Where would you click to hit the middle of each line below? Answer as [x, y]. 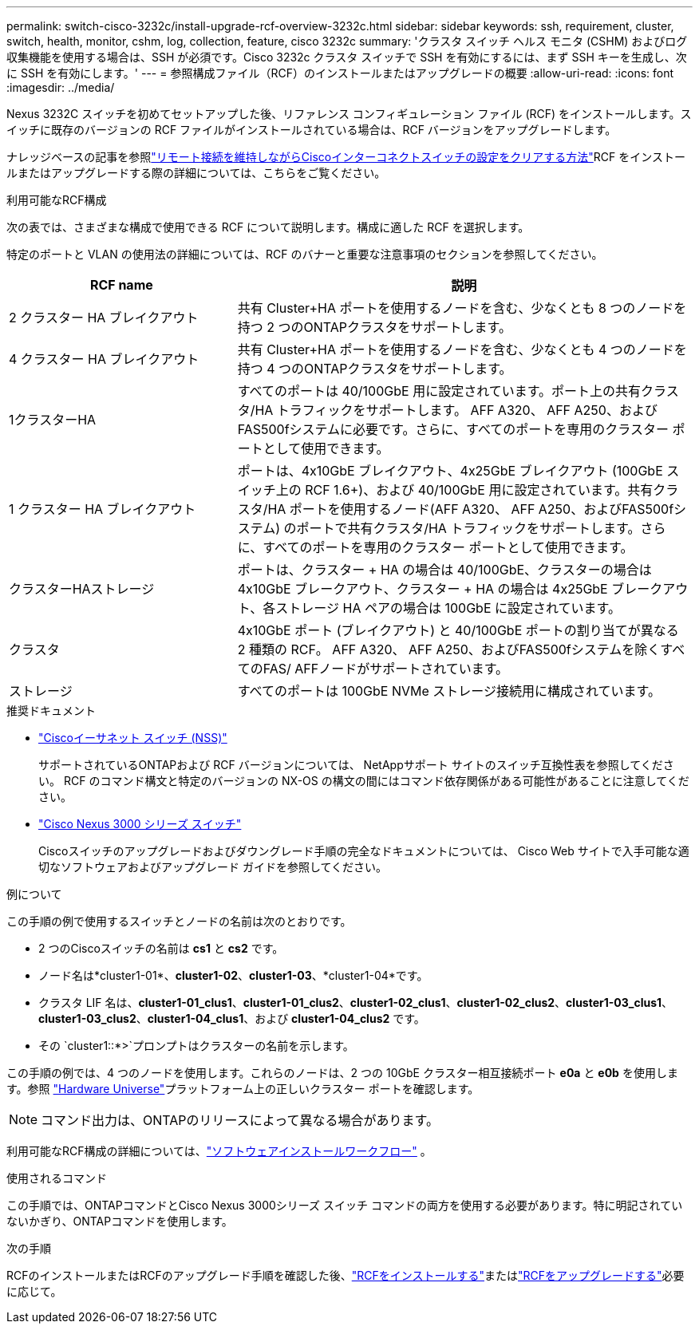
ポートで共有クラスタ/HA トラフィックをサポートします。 [468, 528]
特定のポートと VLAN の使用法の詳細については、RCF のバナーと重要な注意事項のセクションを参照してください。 [305, 254]
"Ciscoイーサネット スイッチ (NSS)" [133, 738]
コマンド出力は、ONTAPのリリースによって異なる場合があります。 [240, 1120]
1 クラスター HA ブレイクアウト [103, 509]
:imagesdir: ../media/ [61, 87]
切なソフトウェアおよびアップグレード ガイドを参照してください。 [213, 867]
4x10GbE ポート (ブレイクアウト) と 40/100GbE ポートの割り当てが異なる [458, 630]
